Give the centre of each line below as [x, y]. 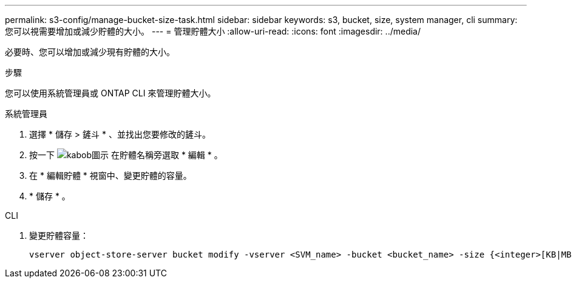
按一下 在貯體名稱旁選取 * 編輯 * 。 [126, 155]
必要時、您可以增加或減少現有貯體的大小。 [90, 52]
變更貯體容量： [59, 235]
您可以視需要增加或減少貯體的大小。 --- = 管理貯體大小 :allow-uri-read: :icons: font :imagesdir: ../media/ [213, 31]
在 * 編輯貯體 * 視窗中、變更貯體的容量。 [110, 175]
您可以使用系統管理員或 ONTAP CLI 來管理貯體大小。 [110, 93]
